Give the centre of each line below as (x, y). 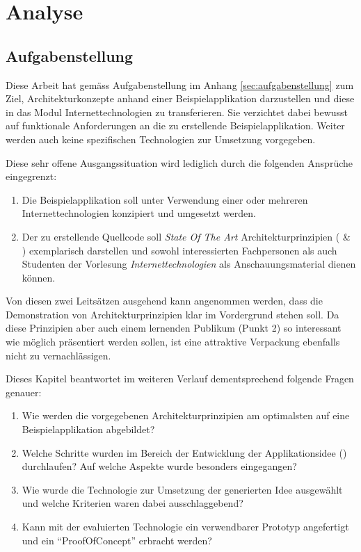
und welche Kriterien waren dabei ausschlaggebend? (133, 503)
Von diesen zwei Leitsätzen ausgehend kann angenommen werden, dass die (164, 301)
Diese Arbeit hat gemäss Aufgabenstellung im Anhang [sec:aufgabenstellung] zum (180, 84)
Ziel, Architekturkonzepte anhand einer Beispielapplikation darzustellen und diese (180, 98)
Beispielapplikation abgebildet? (88, 429)
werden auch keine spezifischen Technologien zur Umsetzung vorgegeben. (161, 139)
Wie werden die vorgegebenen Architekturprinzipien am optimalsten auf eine (186, 415)
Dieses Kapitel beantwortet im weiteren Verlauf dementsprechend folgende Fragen (180, 379)
